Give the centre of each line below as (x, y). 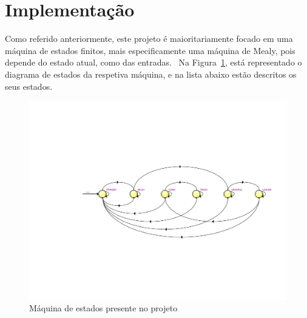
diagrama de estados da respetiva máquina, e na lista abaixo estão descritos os (151, 74)
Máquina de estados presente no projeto (103, 308)
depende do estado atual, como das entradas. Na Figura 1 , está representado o (153, 62)
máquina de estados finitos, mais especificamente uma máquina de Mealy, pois (150, 50)
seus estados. (29, 86)
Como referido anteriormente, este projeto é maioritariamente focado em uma (149, 39)
